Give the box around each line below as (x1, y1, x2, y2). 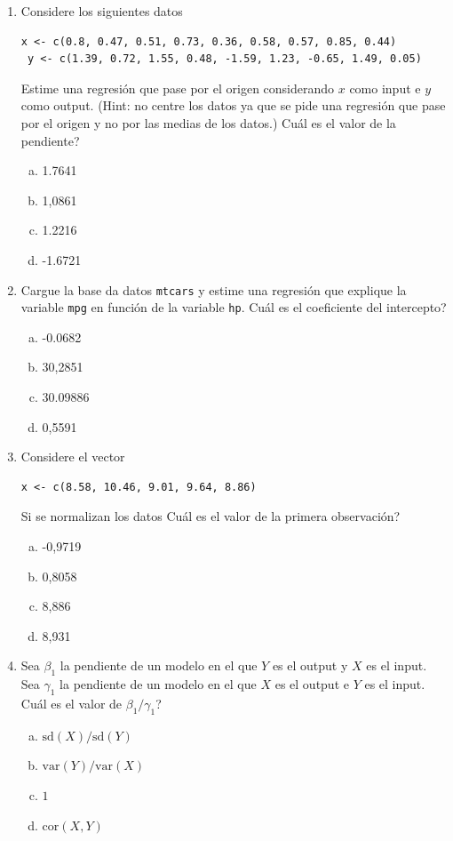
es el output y (272, 656, 348, 675)
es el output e (274, 675, 349, 693)
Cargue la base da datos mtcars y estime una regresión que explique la (20, 280, 407, 299)
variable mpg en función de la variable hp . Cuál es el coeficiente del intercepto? (20, 298, 447, 316)
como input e (349, 78, 421, 97)
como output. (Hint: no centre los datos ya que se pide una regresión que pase (20, 96, 446, 115)
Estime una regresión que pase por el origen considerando (20, 78, 335, 97)
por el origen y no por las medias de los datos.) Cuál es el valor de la (20, 113, 396, 132)
